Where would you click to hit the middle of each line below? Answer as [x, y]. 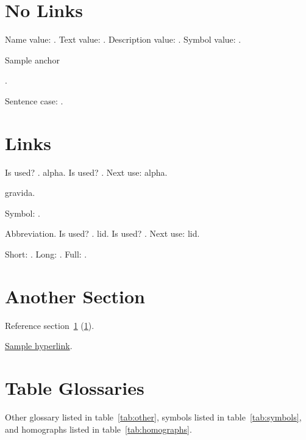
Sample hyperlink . [39, 346]
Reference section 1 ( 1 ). [50, 325]
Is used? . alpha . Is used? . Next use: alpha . [86, 172]
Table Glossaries [75, 388]
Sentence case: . [34, 100]
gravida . [20, 193]
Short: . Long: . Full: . [46, 254]
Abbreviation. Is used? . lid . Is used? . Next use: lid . [102, 233]
